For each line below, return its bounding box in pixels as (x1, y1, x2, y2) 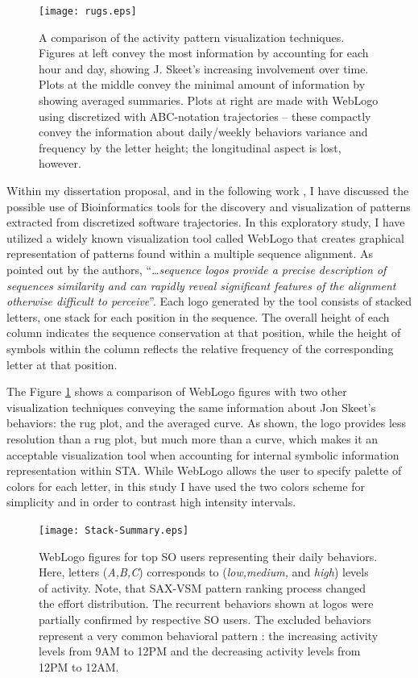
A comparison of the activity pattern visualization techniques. (39, 28, 345, 45)
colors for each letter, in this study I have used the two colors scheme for (6, 477, 366, 494)
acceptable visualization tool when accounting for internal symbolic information (6, 446, 399, 463)
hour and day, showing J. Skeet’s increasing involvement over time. (39, 60, 369, 77)
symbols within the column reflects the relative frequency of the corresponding (6, 339, 394, 356)
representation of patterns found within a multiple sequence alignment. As (6, 245, 374, 262)
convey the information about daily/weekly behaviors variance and (39, 123, 368, 140)
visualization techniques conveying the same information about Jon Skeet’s (6, 398, 376, 415)
